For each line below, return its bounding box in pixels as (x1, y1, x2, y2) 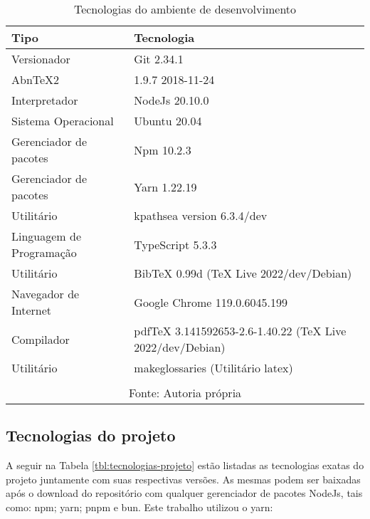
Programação (11, 244, 77, 261)
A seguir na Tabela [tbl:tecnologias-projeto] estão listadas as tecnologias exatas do (6, 458, 364, 473)
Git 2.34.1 (134, 51, 184, 67)
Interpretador (11, 92, 78, 108)
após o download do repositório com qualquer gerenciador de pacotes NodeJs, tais (6, 486, 363, 500)
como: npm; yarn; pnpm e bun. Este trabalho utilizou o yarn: (6, 499, 273, 514)
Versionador (11, 51, 70, 67)
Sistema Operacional (11, 112, 114, 129)
